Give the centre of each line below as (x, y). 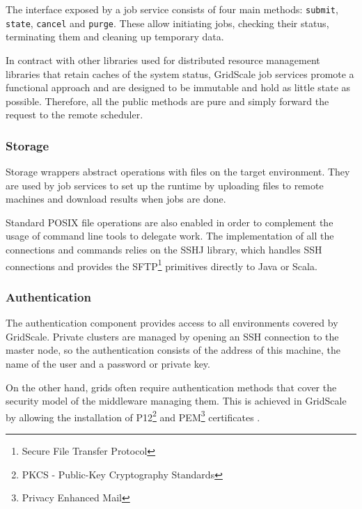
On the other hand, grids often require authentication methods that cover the (171, 387)
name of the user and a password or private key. (108, 363)
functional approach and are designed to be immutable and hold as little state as (178, 87)
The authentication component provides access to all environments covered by (172, 323)
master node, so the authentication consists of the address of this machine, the (173, 350)
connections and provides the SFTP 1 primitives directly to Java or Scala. (162, 265)
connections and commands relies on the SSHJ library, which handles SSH (164, 250)
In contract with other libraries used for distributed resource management (163, 60)
